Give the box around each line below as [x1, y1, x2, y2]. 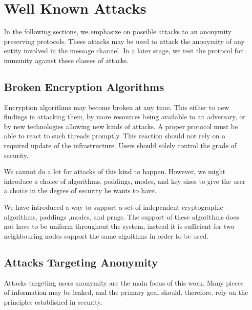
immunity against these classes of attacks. [4, 55, 129, 65]
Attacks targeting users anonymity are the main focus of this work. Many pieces [4, 277, 244, 288]
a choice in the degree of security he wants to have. [4, 185, 157, 196]
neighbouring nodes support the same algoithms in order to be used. [4, 230, 209, 241]
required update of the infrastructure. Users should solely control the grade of [4, 140, 236, 151]
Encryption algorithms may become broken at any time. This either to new [4, 102, 229, 112]
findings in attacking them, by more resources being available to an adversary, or [4, 111, 246, 122]
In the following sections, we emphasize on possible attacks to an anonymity [4, 26, 231, 37]
